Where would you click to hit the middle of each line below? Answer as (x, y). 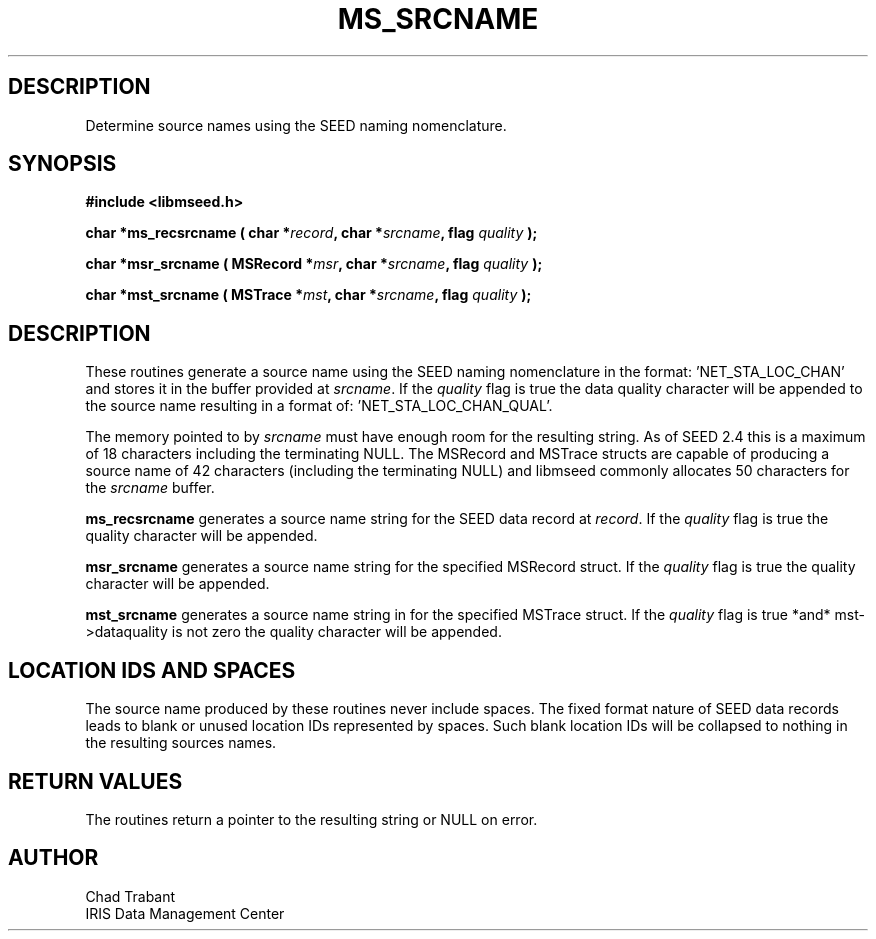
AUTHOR (53, 858)
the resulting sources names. (181, 743)
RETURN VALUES (95, 781)
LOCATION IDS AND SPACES (152, 670)
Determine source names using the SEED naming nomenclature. (296, 125)
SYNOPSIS (62, 164)
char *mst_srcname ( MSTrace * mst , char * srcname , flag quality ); (308, 295)
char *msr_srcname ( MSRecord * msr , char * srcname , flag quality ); (314, 264)
